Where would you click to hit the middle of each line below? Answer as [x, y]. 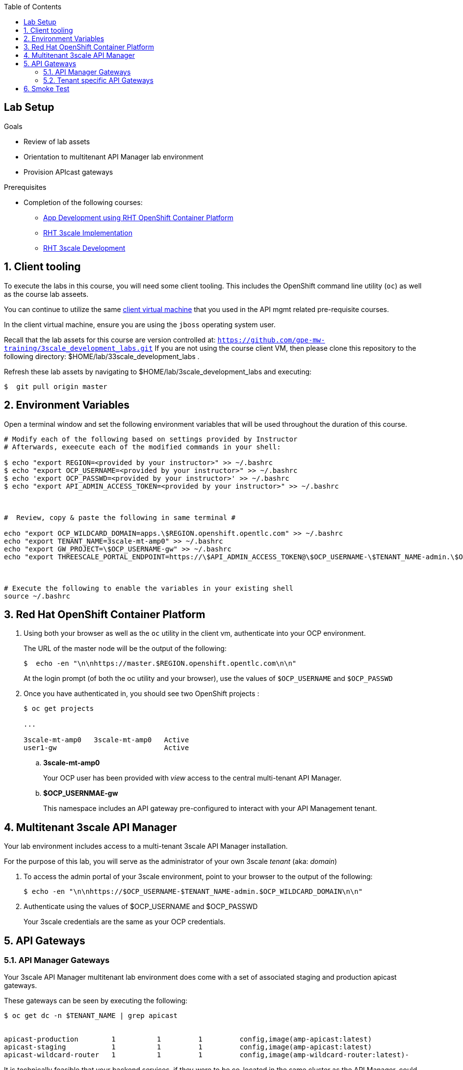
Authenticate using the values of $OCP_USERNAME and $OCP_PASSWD [141, 907]
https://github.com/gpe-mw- [271, 340]
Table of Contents [33, 7]
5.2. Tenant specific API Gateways [98, 80]
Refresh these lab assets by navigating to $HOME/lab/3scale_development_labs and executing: [158, 371]
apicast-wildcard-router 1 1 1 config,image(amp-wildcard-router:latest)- [207, 1055]
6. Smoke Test [47, 89]
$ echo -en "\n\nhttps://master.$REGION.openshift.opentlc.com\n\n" [160, 664]
